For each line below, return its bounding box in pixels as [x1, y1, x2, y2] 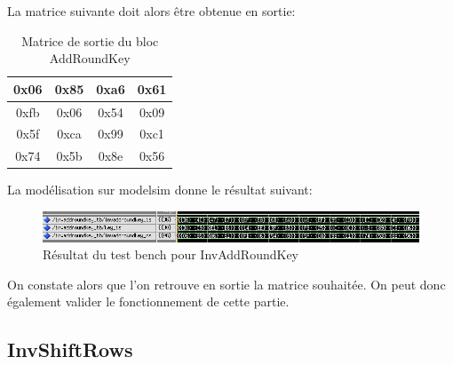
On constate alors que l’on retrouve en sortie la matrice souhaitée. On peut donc [7, 274, 446, 293]
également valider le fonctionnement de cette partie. [7, 292, 290, 311]
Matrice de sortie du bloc [21, 31, 159, 50]
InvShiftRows [7, 336, 133, 363]
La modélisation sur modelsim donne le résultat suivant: [7, 180, 313, 199]
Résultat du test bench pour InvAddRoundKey [43, 245, 299, 264]
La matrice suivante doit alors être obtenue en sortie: [7, 2, 296, 20]
